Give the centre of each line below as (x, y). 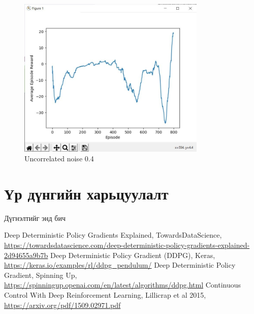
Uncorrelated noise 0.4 (59, 159)
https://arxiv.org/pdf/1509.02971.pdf (62, 305)
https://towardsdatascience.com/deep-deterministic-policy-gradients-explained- (127, 245)
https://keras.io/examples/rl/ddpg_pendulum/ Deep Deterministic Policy (120, 265)
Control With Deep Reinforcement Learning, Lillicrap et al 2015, (105, 295)
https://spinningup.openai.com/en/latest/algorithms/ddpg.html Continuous (123, 285)
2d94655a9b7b (26, 255)
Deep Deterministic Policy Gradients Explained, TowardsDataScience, (113, 235)
